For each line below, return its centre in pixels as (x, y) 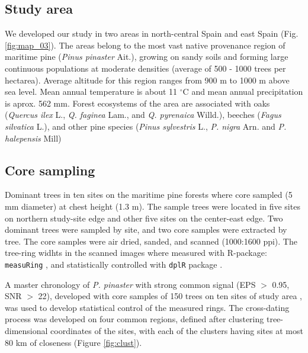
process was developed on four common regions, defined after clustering (134, 319)
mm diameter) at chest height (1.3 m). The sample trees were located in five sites (153, 206)
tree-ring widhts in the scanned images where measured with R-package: (136, 253)
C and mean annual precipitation (243, 92)
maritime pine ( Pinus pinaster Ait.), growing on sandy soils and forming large (147, 57)
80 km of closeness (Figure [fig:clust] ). (73, 342)
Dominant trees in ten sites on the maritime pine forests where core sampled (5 (149, 195)
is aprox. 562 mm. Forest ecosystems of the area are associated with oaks (137, 103)
